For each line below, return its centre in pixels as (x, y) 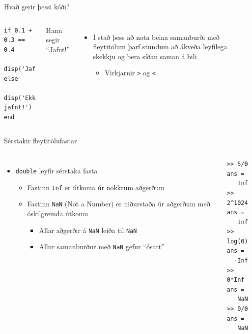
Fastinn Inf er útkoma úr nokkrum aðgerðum (96, 187)
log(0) (237, 241)
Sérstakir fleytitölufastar (41, 140)
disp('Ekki (22, 98)
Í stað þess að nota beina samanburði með (156, 37)
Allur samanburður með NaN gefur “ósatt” (102, 247)
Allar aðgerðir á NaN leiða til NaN (88, 230)
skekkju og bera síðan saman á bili (145, 56)
